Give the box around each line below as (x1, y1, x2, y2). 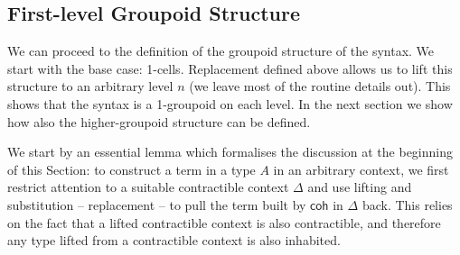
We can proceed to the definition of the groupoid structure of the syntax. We (7, 41, 435, 60)
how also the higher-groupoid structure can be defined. (7, 112, 311, 131)
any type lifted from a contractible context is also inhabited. (7, 231, 341, 250)
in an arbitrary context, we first (273, 159, 449, 178)
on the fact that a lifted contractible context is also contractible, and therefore (7, 213, 441, 232)
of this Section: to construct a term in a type (7, 159, 256, 178)
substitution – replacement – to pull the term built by (7, 195, 306, 214)
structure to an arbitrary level (7, 77, 174, 96)
